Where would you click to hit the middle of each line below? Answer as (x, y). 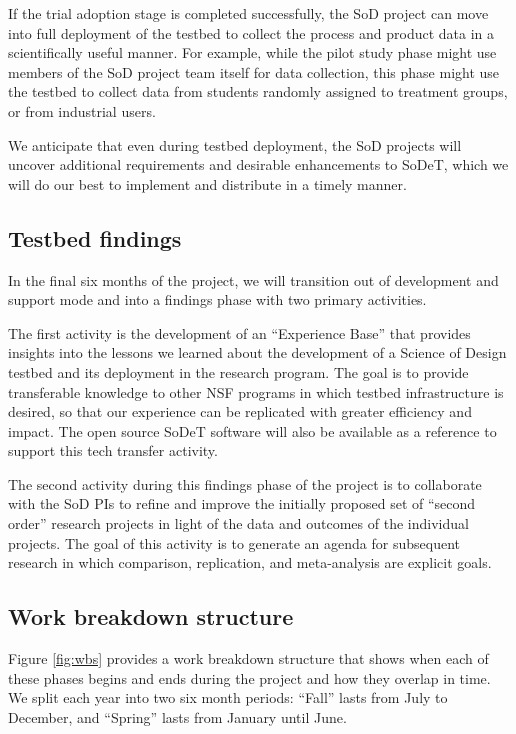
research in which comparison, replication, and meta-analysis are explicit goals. (250, 562)
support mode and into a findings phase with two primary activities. (217, 299)
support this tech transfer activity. (113, 450)
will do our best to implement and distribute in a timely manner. (207, 183)
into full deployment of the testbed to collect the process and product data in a (251, 32)
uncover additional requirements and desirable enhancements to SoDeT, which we (258, 164)
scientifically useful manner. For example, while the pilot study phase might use (252, 52)
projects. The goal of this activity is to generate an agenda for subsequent (234, 542)
